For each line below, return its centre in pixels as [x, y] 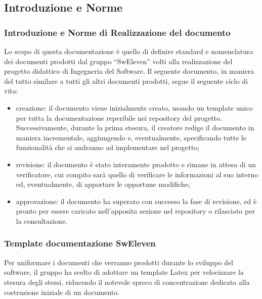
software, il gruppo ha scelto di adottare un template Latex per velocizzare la [124, 272]
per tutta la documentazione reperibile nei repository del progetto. [119, 117]
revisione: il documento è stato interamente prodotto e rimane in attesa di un [136, 164]
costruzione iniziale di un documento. [62, 292]
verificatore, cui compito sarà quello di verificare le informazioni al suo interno [137, 174]
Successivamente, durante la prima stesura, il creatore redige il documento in [135, 128]
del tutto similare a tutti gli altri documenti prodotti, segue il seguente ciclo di [126, 81]
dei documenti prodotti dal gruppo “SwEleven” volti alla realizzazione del [118, 61]
